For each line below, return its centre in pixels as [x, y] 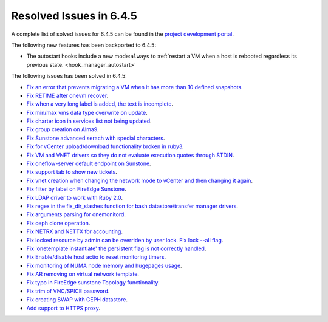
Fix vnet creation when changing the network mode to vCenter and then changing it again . [140, 180]
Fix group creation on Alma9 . [63, 129]
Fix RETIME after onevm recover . [67, 95]
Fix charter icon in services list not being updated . [89, 121]
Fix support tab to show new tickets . [72, 172]
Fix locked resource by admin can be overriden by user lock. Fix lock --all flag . [125, 240]
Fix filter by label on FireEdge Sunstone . [77, 189]
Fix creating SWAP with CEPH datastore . [77, 300]
